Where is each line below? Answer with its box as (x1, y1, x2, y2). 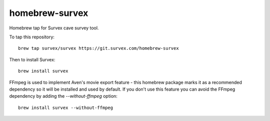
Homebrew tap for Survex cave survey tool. (9, 25, 99, 31)
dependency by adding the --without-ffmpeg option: (9, 93, 117, 99)
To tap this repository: (9, 34, 55, 40)
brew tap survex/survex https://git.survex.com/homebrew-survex (18, 45, 179, 51)
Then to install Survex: (9, 56, 55, 62)
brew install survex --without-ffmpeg (18, 105, 113, 111)
